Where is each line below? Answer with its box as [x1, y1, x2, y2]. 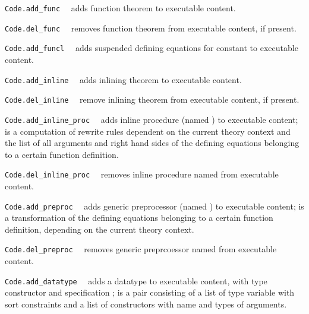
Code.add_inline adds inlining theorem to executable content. [5, 73, 242, 85]
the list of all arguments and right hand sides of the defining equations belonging [5, 137, 299, 149]
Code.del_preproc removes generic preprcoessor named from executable [5, 243, 277, 255]
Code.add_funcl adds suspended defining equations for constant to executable [5, 42, 298, 54]
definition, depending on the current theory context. [5, 223, 194, 235]
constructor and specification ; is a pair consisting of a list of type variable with [5, 286, 295, 299]
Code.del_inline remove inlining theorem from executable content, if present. [5, 93, 299, 106]
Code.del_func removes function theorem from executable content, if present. [5, 21, 297, 34]
